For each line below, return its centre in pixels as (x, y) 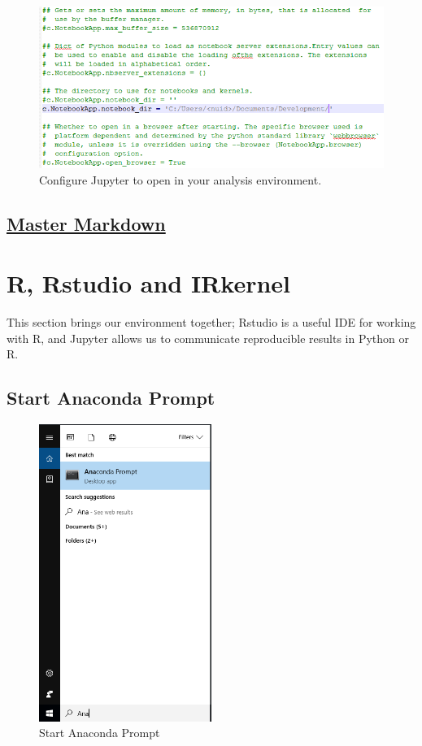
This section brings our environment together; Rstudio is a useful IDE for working (211, 322)
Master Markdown (86, 223)
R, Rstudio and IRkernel (148, 283)
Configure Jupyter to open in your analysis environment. (181, 179)
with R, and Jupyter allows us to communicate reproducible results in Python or (208, 338)
